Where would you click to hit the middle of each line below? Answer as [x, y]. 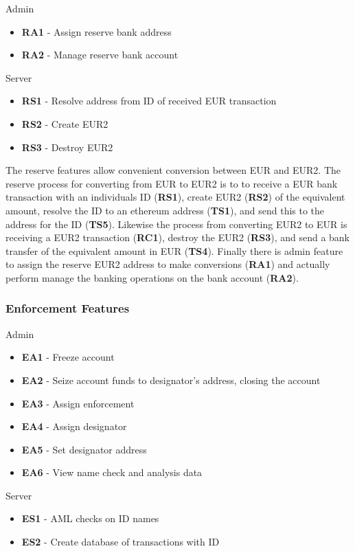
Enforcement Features [68, 308]
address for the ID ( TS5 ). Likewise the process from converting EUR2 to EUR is [176, 224]
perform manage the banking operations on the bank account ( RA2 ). [152, 277]
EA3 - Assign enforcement [78, 403]
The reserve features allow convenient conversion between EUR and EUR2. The [173, 170]
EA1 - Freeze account [68, 357]
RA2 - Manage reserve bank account [100, 55]
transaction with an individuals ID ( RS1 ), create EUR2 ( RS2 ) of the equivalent [175, 197]
